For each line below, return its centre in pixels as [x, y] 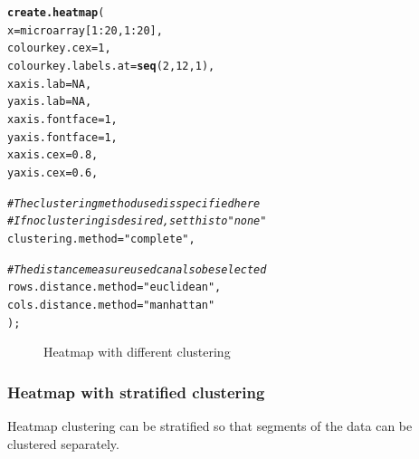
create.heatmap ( [56, 13]
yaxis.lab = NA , [50, 102]
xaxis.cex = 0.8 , [53, 155]
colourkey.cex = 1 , [59, 48]
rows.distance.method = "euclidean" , [114, 287]
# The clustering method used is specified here [134, 203]
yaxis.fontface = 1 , [62, 137]
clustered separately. [63, 443]
